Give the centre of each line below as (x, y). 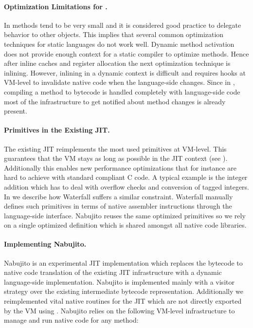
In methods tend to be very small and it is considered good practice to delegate (123, 25)
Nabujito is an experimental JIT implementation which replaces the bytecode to (123, 262)
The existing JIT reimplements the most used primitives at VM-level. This (115, 148)
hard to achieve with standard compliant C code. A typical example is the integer (126, 177)
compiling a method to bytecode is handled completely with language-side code (122, 91)
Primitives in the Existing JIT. (57, 130)
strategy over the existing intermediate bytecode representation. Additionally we (124, 291)
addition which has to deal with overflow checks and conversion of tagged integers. (127, 186)
